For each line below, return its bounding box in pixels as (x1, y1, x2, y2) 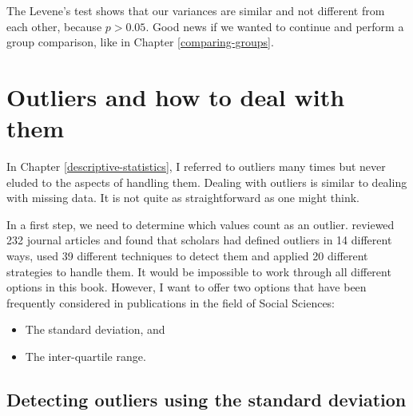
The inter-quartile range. (25, 348, 146, 365)
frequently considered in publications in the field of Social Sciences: (6, 294, 336, 311)
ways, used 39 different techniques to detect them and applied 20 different (6, 248, 368, 264)
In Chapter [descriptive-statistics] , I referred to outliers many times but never (6, 158, 386, 175)
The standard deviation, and (25, 321, 165, 338)
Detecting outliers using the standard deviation (6, 387, 407, 412)
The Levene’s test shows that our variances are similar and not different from (6, 2, 385, 18)
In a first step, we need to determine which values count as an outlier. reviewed (6, 216, 395, 232)
